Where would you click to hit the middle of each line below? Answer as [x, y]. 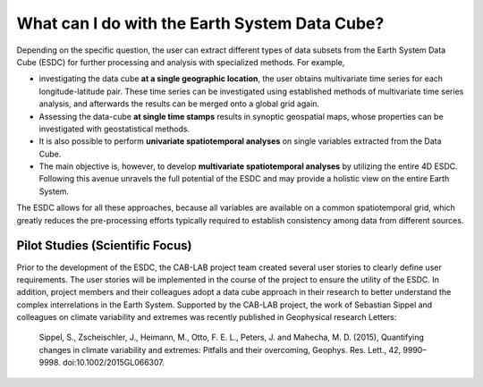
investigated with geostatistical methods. [114, 129]
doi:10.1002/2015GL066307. [114, 363]
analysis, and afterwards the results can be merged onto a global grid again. [179, 104]
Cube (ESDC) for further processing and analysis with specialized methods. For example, [181, 62]
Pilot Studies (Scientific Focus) [104, 246]
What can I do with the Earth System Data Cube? [200, 23]
